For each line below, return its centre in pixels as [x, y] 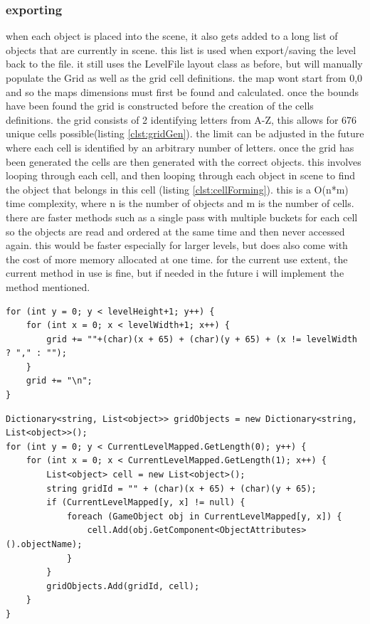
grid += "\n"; [59, 381]
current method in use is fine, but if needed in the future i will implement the [175, 273]
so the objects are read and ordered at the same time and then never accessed [175, 231]
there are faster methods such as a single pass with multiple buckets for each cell [182, 217]
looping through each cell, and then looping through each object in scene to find [180, 175]
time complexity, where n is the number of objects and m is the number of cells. [180, 203]
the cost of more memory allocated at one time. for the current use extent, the [177, 259]
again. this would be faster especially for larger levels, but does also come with [177, 245]
